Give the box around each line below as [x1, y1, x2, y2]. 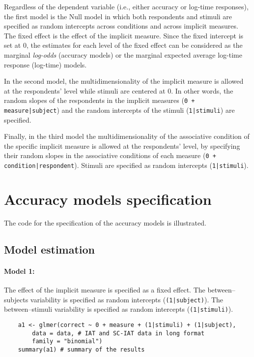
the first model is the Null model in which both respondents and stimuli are [4, 11, 232, 21]
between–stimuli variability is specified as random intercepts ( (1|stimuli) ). [4, 304, 233, 314]
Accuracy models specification [4, 189, 212, 209]
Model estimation [4, 241, 95, 257]
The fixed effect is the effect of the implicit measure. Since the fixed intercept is [4, 30, 244, 40]
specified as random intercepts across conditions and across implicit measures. [4, 21, 238, 31]
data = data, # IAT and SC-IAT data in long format [32, 329, 205, 337]
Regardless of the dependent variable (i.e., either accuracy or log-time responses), [4, 1, 249, 11]
